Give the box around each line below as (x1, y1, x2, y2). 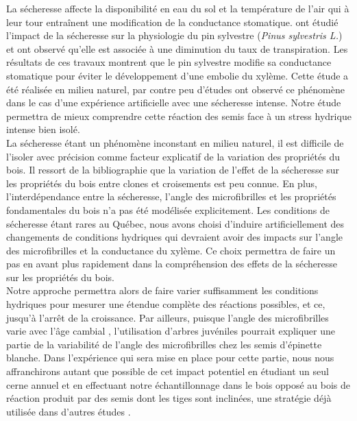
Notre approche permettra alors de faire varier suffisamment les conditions (6, 283, 319, 298)
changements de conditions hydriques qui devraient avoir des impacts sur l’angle (6, 230, 343, 244)
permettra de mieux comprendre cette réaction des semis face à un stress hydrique (6, 108, 352, 123)
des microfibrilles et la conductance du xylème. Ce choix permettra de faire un (6, 243, 336, 257)
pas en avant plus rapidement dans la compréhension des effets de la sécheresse (6, 256, 337, 271)
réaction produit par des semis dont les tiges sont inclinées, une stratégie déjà (6, 391, 332, 405)
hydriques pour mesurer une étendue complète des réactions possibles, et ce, (6, 297, 325, 311)
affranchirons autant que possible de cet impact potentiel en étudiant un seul (6, 364, 329, 378)
